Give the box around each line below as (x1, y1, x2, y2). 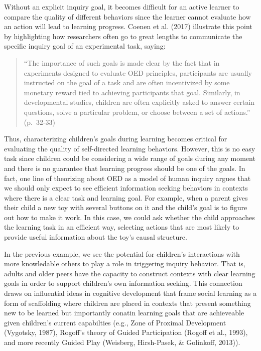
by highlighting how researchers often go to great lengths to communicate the (4, 31, 242, 41)
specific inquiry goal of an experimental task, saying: (4, 41, 166, 51)
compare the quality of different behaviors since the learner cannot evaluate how (4, 11, 251, 22)
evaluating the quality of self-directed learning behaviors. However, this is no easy (4, 143, 255, 153)
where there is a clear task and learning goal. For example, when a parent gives (4, 192, 248, 203)
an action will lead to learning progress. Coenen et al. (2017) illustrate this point (4, 21, 252, 32)
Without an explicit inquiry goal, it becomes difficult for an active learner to (4, 2, 239, 12)
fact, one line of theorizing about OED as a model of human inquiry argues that (4, 172, 251, 183)
